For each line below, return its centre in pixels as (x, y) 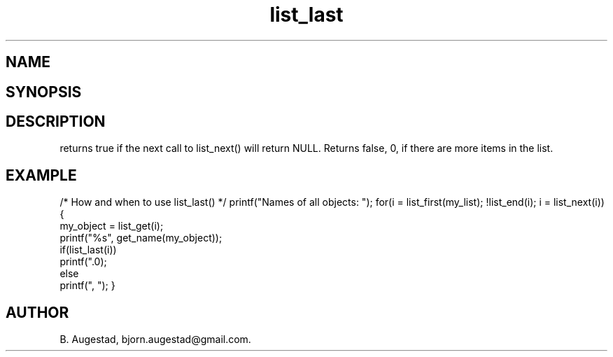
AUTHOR (37, 312)
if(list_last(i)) (88, 250)
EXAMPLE (41, 175)
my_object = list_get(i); (112, 226)
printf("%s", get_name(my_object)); (141, 238)
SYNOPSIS (44, 92)
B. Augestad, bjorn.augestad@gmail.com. (155, 339)
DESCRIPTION (56, 122)
